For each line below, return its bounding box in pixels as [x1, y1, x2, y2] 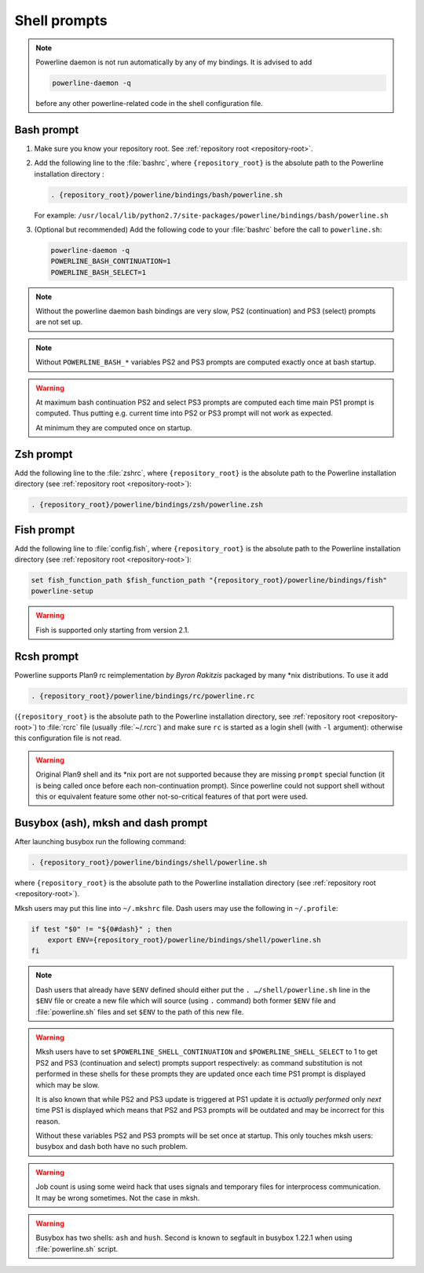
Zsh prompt [14, 448, 74, 461]
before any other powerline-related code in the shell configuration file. [35, 98, 263, 108]
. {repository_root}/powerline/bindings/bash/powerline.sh [50, 190, 283, 199]
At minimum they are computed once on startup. [35, 423, 192, 432]
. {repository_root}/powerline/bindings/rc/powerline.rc [31, 691, 255, 701]
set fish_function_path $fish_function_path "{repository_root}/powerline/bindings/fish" [31, 576, 388, 584]
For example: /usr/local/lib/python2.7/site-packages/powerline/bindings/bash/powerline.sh [34, 210, 389, 220]
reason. [35, 1116, 60, 1126]
